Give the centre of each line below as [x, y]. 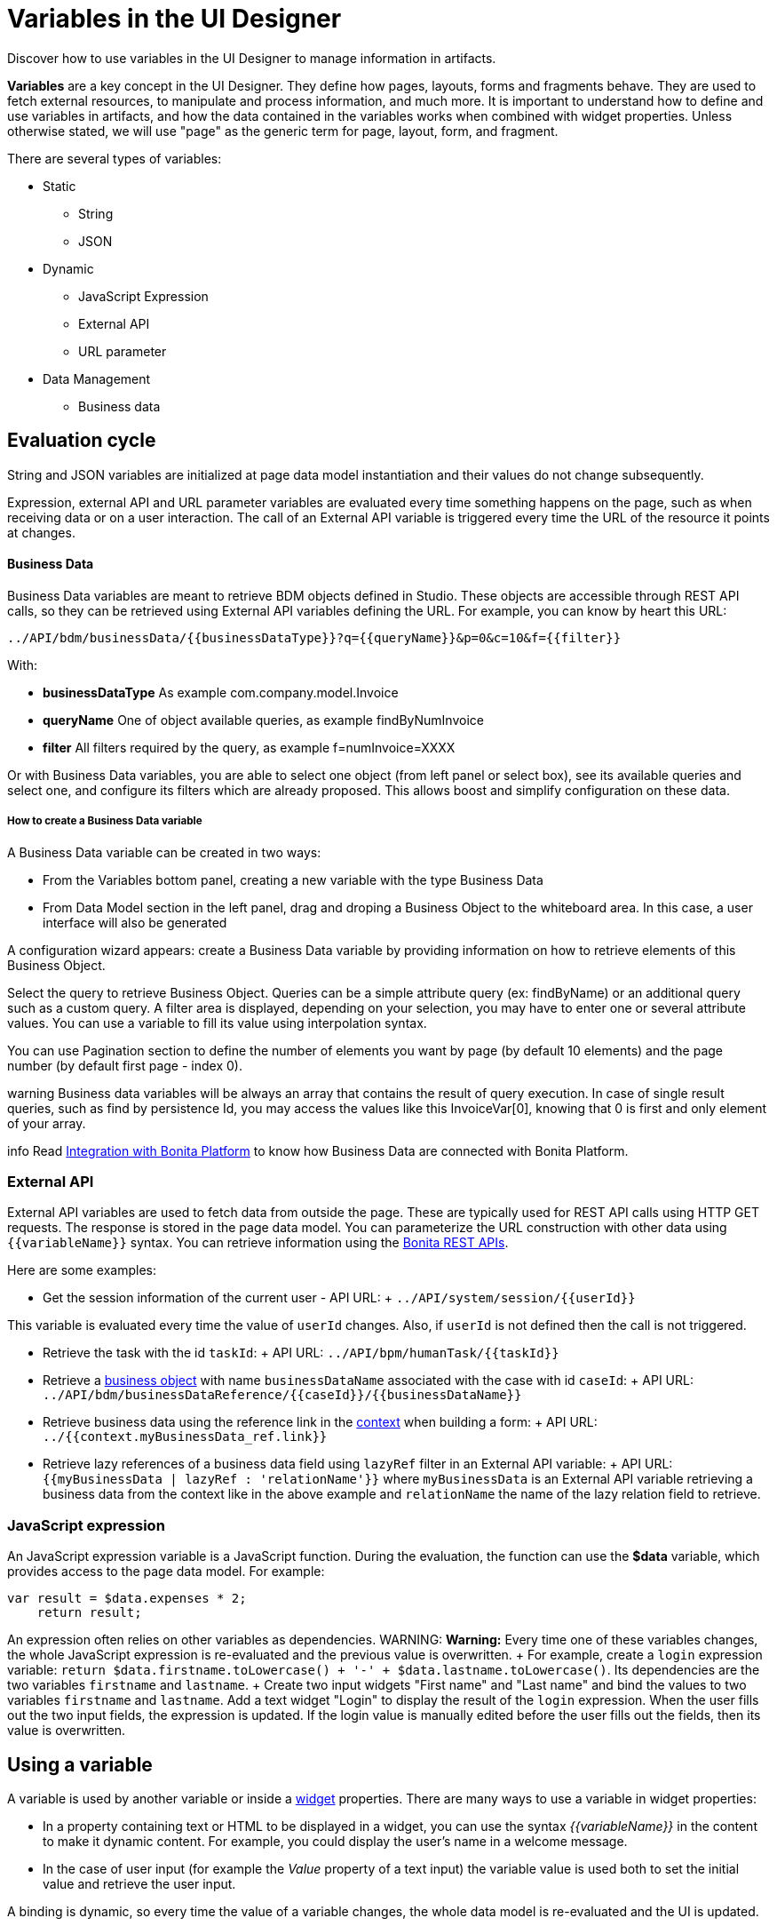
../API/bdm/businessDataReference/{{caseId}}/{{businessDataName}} [282, 1395]
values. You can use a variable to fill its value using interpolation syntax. [217, 1023]
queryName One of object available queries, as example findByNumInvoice [263, 720]
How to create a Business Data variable [105, 821]
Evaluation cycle [82, 441]
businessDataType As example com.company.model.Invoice [221, 692]
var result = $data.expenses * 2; [127, 1599]
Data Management [97, 378]
